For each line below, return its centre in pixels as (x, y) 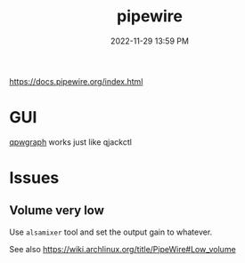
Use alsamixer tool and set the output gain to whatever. (111, 232)
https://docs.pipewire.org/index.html (76, 81)
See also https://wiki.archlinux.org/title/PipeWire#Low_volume (122, 249)
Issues (34, 178)
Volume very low (57, 211)
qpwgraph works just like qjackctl (70, 142)
